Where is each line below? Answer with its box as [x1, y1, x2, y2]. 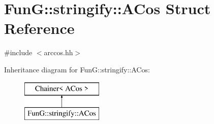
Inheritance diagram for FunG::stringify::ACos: [4, 64, 150, 74]
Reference [4, 18, 75, 38]
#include [4, 47, 33, 58]
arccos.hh [44, 47, 73, 58]
